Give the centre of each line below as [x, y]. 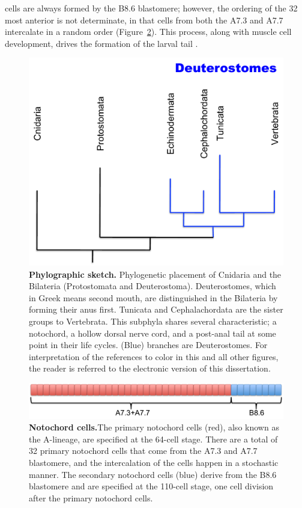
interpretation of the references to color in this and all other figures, [154, 356]
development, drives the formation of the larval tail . [101, 43]
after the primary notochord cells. [91, 497]
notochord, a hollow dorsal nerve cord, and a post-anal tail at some [153, 333]
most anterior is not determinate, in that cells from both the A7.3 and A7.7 [144, 20]
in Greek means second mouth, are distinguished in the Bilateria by [153, 297]
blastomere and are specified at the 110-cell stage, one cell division [151, 486]
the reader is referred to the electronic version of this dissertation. [150, 368]
